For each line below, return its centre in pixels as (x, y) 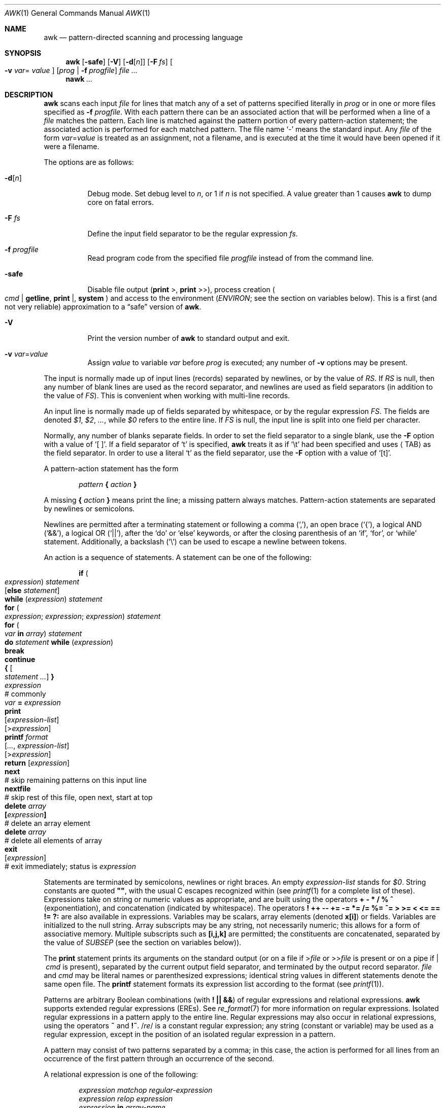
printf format (26, 737)
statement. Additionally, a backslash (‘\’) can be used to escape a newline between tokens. (195, 542)
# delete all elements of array (54, 840)
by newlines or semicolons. (89, 509)
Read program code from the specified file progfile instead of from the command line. (231, 258)
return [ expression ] (37, 763)
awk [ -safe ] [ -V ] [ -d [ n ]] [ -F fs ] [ (119, 62)
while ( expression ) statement (54, 599)
